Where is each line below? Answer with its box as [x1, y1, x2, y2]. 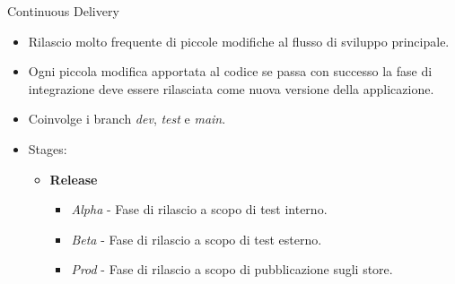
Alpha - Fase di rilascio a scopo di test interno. [71, 200, 328, 219]
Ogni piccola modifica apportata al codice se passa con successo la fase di [28, 62, 433, 81]
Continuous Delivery [7, 2, 119, 20]
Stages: [28, 139, 67, 158]
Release [49, 169, 98, 188]
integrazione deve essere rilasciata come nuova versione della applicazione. [28, 79, 434, 98]
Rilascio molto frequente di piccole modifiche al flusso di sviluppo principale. [28, 31, 450, 50]
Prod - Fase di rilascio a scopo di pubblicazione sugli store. [71, 260, 393, 279]
